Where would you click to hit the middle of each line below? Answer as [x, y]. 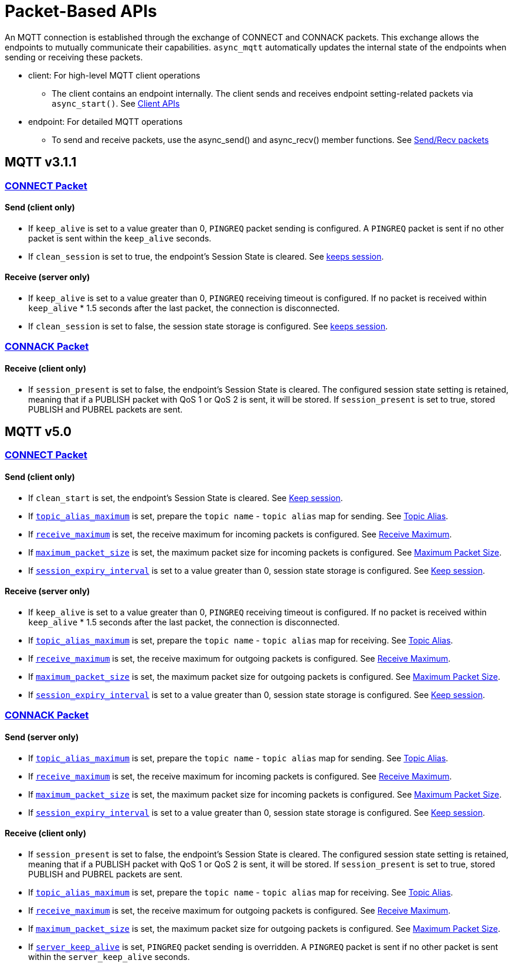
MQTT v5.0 [38, 432]
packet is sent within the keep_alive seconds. [120, 238]
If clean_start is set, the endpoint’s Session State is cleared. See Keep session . [186, 498]
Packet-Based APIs [81, 11]
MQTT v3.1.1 [41, 162]
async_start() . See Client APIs [116, 103]
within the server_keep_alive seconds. [109, 956]
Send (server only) [42, 737]
